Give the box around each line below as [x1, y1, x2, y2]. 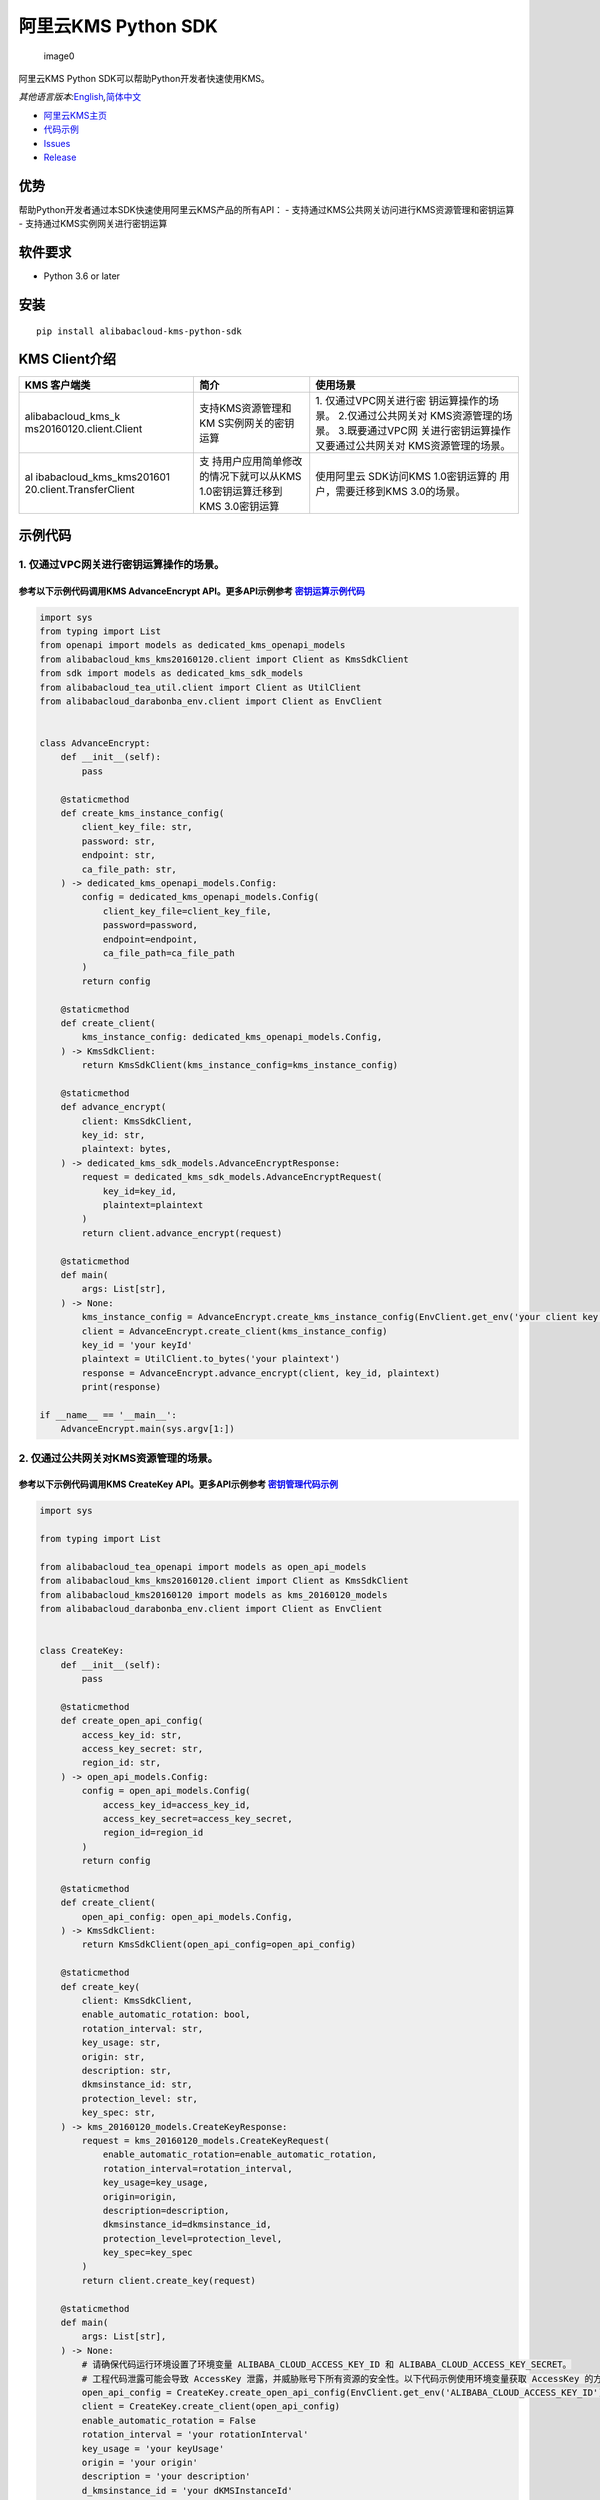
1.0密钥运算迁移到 [198, 485, 283, 499]
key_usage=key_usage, [102, 2177, 209, 2189]
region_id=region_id [102, 1827, 204, 1839]
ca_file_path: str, [81, 863, 177, 875]
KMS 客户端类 [24, 378, 91, 392]
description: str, [81, 2065, 172, 2076]
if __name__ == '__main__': [39, 1409, 177, 1420]
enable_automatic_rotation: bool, [81, 2009, 251, 2020]
